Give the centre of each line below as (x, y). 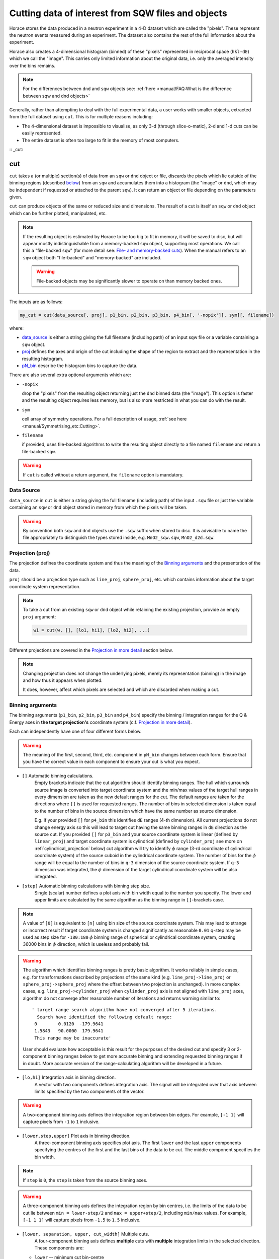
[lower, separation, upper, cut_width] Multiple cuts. (85, 1234)
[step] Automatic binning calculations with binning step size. (86, 886)
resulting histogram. (43, 359)
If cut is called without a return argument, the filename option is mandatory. (103, 475)
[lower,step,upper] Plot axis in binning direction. (76, 1136)
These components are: (59, 1248)
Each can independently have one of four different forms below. (75, 731)
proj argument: (39, 616)
